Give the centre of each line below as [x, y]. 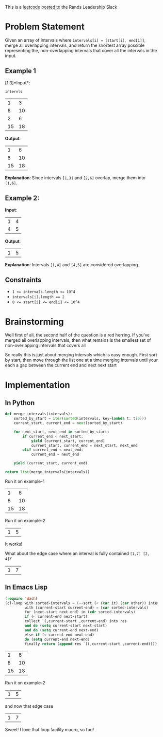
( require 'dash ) [21, 598]
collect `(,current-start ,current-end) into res [76, 621]
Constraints [23, 280]
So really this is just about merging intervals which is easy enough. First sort [81, 355]
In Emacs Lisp [26, 587]
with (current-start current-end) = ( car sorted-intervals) [87, 608]
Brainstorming [34, 322]
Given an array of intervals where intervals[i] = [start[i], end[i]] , [75, 40]
